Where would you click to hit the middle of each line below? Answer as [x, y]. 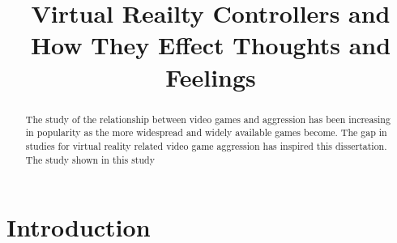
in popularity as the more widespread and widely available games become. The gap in [206, 132]
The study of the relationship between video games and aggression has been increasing [208, 119]
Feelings [211, 77]
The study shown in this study [90, 159]
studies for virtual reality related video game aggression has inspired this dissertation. [206, 145]
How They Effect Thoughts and [211, 45]
